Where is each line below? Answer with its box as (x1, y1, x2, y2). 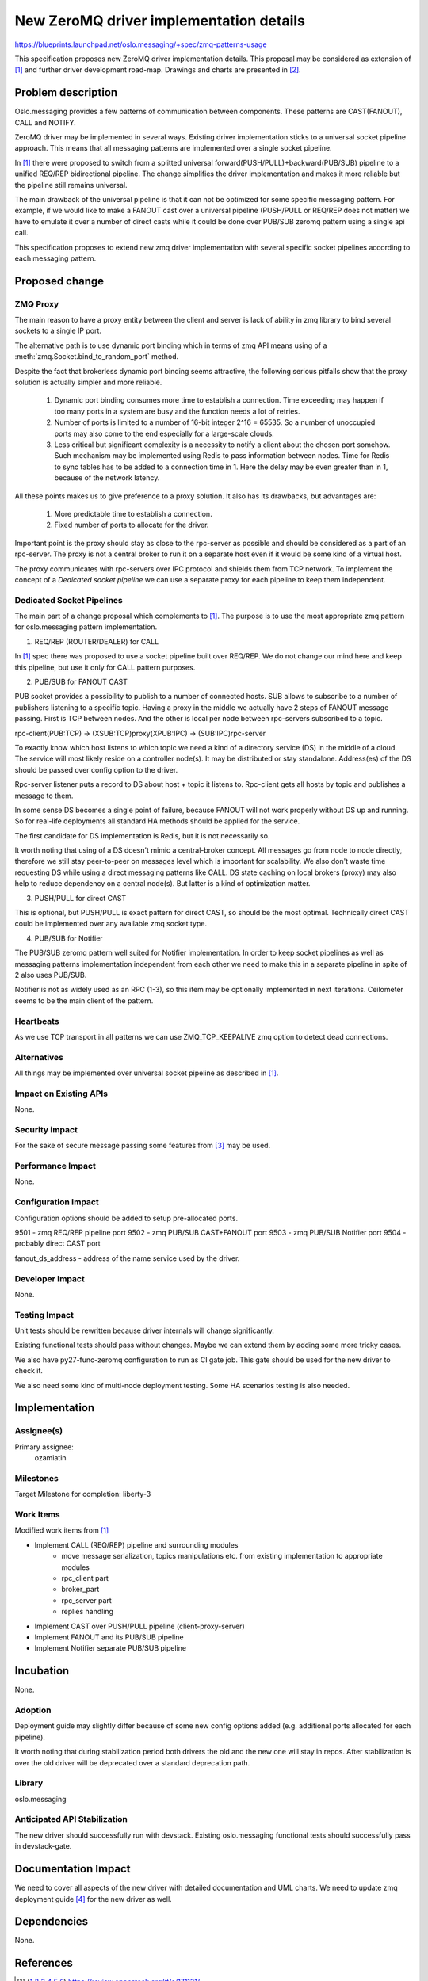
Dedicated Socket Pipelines (14, 594, 123, 605)
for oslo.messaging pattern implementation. (14, 622, 158, 632)
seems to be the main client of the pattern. (14, 995, 154, 1006)
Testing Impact (14, 1309, 75, 1320)
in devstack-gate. (14, 1842, 72, 1851)
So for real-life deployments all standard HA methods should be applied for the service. (14, 816, 300, 826)
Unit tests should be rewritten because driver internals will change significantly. (14, 1326, 275, 1335)
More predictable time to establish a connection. (54, 509, 213, 518)
